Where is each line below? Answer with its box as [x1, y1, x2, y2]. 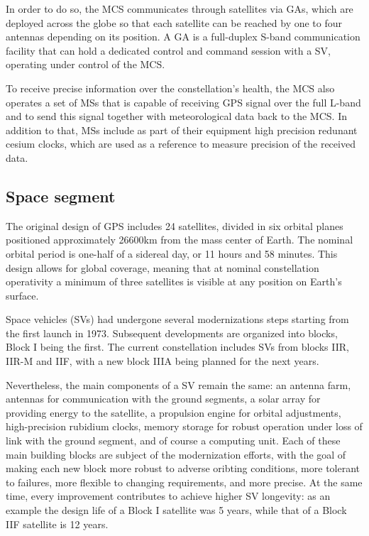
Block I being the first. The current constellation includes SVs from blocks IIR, [6, 339, 349, 354]
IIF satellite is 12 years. [6, 516, 109, 531]
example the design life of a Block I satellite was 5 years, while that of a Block [6, 503, 347, 518]
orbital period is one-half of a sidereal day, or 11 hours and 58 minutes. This [6, 246, 338, 261]
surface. [6, 288, 39, 302]
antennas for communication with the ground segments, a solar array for [6, 391, 321, 406]
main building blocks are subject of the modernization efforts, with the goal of [6, 447, 346, 461]
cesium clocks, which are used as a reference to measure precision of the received [6, 136, 356, 151]
